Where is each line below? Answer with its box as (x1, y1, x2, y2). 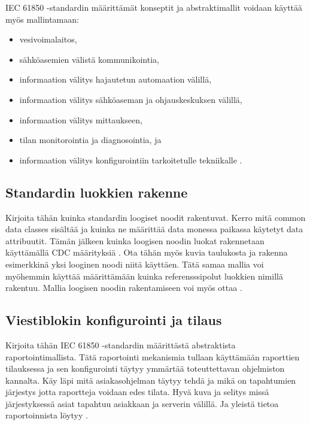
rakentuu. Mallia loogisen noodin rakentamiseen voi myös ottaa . (5, 281, 242, 294)
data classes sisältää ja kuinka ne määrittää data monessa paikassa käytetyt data (5, 223, 303, 235)
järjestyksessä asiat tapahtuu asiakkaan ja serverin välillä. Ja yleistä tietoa (5, 397, 279, 409)
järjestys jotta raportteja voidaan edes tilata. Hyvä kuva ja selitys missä (5, 385, 269, 398)
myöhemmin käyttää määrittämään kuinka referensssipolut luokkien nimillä (5, 269, 283, 282)
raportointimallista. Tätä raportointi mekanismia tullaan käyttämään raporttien (5, 350, 300, 363)
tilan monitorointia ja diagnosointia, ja (19, 133, 162, 146)
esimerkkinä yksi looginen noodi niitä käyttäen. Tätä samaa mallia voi (5, 257, 264, 270)
